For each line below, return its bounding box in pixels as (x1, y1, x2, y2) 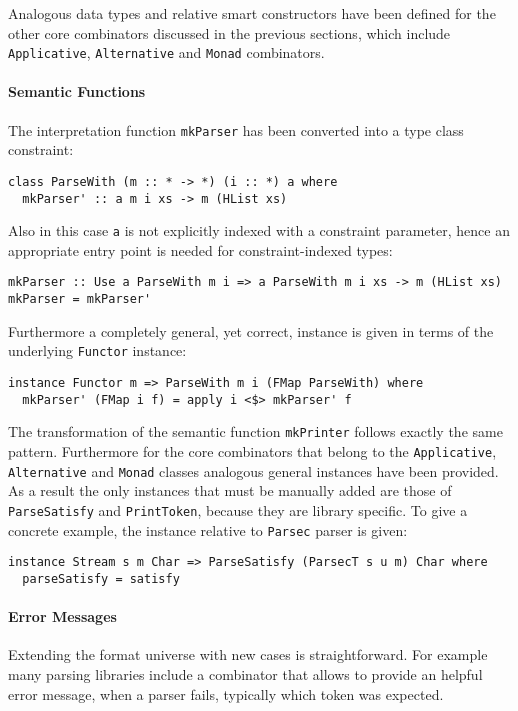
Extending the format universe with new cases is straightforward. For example (8, 644, 488, 665)
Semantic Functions (8, 81, 146, 102)
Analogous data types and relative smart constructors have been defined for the (8, 3, 496, 23)
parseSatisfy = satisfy (22, 571, 180, 586)
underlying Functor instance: (8, 340, 187, 361)
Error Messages (8, 606, 117, 627)
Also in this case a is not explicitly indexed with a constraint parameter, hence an (8, 220, 510, 241)
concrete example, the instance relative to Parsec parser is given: (8, 519, 408, 540)
